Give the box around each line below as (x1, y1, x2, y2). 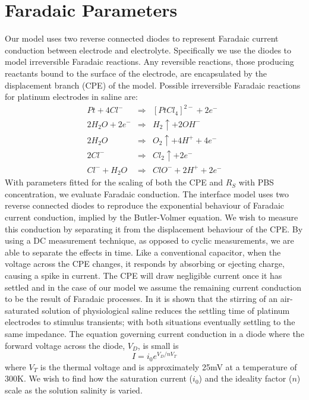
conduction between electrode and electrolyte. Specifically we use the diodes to (5, 43, 292, 56)
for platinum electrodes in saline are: (5, 90, 138, 103)
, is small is (137, 339, 179, 351)
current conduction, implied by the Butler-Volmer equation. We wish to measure (5, 211, 298, 223)
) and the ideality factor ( (198, 372, 292, 385)
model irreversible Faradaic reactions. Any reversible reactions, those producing (5, 55, 294, 68)
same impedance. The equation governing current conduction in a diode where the (5, 327, 304, 340)
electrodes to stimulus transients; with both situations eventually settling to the (5, 316, 295, 328)
